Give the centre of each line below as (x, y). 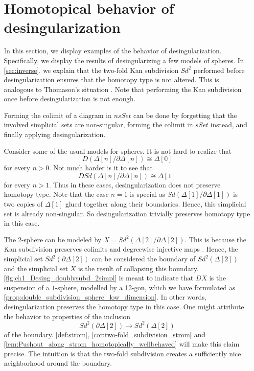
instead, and (229, 125)
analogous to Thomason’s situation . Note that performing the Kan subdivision (123, 89)
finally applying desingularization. (55, 134)
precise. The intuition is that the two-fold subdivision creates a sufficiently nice (123, 353)
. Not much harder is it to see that (101, 168)
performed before (219, 70)
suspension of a (27, 287)
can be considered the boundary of (144, 258)
